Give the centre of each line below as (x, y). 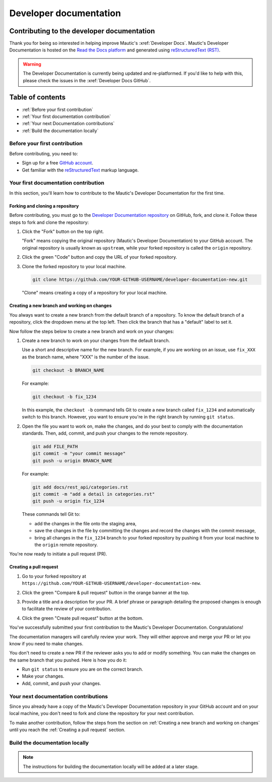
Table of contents (37, 98)
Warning (32, 64)
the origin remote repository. (66, 545)
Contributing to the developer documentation (82, 31)
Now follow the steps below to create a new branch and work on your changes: (92, 331)
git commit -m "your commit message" (79, 454)
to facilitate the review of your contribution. (67, 609)
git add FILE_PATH (55, 446)
